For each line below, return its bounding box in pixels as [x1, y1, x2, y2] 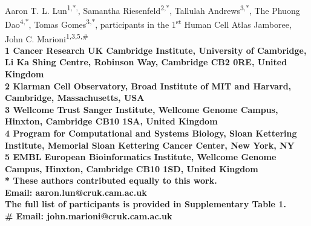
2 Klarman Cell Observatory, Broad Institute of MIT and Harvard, [5, 79, 292, 92]
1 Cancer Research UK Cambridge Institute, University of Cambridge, [5, 44, 307, 56]
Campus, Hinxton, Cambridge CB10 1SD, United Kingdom [5, 162, 258, 175]
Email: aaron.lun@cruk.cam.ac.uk [5, 186, 147, 198]
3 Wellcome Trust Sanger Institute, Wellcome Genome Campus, [5, 103, 278, 115]
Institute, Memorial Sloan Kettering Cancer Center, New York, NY [5, 138, 295, 151]
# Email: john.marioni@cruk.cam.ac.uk [5, 210, 172, 222]
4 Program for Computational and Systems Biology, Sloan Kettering [5, 126, 297, 139]
